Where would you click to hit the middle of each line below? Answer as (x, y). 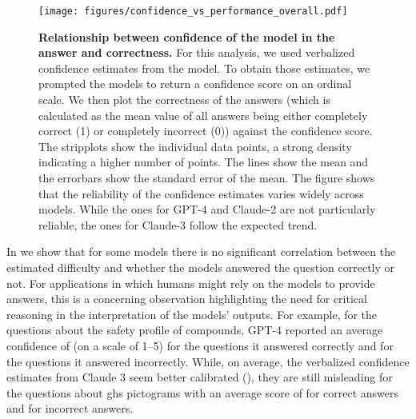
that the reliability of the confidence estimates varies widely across (201, 193)
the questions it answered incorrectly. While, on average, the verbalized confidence (208, 361)
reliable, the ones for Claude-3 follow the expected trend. (178, 224)
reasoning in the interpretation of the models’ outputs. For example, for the (192, 314)
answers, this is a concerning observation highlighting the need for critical (187, 299)
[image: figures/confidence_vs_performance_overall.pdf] (193, 11)
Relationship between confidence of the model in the (187, 36)
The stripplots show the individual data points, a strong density (195, 146)
